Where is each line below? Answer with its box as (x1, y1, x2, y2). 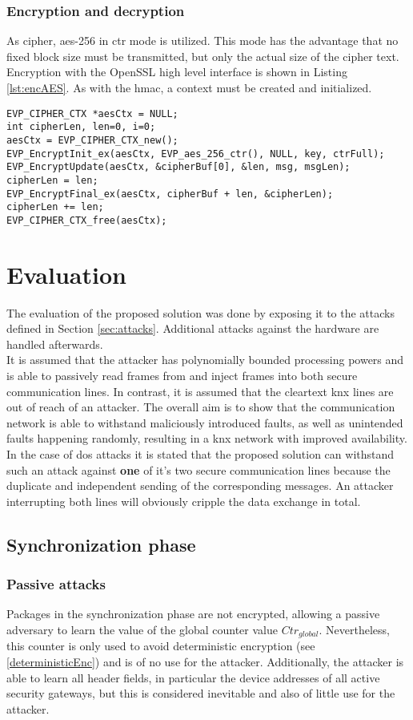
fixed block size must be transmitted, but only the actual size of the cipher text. (6, 47, 399, 64)
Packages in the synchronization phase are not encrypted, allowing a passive (6, 605, 380, 622)
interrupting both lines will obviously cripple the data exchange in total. (6, 492, 361, 509)
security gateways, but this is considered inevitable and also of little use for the (6, 685, 395, 702)
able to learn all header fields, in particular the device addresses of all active (6, 669, 380, 686)
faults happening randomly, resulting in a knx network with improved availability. (6, 430, 407, 447)
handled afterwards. (6, 335, 103, 352)
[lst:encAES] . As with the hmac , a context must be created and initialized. (6, 79, 372, 95)
